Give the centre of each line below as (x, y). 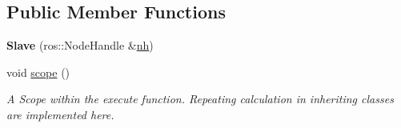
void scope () (38, 72)
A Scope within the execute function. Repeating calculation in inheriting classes (200, 99)
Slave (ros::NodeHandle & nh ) (80, 45)
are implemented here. (60, 114)
